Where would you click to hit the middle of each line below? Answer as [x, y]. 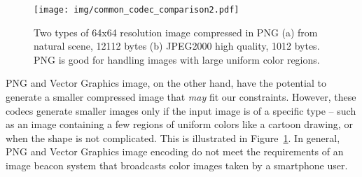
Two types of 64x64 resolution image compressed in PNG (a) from [176, 32]
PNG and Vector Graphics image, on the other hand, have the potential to [166, 83]
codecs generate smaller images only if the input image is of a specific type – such [181, 110]
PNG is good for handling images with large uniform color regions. [177, 59]
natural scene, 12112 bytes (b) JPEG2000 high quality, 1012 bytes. [177, 46]
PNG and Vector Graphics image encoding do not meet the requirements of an [175, 151]
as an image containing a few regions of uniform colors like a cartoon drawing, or [179, 124]
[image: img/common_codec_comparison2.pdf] [137, 10]
